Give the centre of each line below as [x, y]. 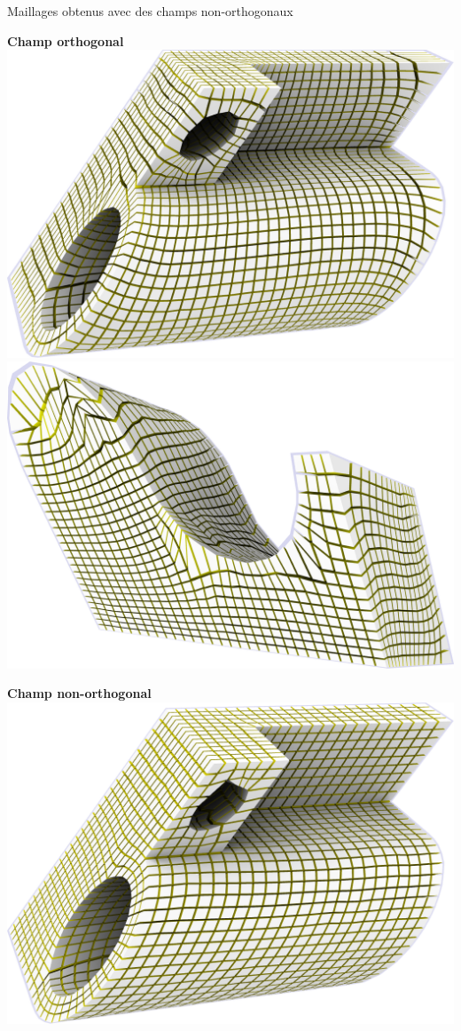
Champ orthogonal [66, 40]
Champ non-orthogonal [79, 693]
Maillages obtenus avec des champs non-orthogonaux [150, 11]
